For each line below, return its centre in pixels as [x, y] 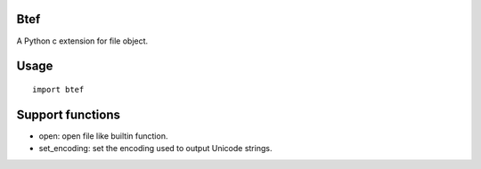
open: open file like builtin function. [103, 136]
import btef [58, 89]
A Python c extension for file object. [82, 41]
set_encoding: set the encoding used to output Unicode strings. [155, 149]
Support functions [68, 114]
